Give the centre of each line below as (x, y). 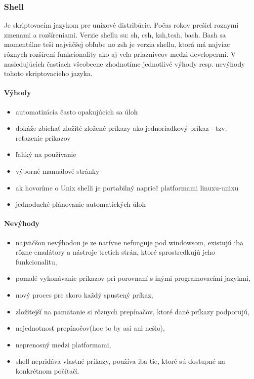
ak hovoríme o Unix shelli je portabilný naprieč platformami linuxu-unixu (127, 187)
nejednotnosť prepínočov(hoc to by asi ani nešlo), (90, 328)
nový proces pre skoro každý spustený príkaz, (84, 294)
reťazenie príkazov (43, 137)
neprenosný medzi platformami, (63, 344)
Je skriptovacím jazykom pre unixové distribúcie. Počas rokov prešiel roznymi (121, 25)
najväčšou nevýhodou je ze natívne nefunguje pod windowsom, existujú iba (129, 242)
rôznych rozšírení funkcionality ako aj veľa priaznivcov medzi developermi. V (120, 54)
